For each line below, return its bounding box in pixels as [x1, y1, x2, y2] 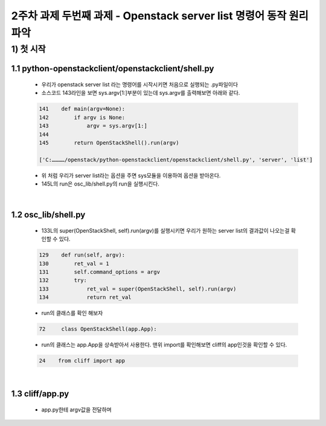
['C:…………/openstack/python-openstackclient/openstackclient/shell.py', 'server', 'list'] [39, 156, 313, 163]
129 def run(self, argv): [39, 251, 126, 259]
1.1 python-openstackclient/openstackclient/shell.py [11, 63, 214, 74]
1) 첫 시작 [11, 44, 46, 54]
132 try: [39, 277, 88, 284]
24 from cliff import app [39, 357, 126, 364]
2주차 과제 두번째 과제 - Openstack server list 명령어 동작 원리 [11, 9, 309, 22]
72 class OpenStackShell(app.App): [39, 326, 157, 332]
